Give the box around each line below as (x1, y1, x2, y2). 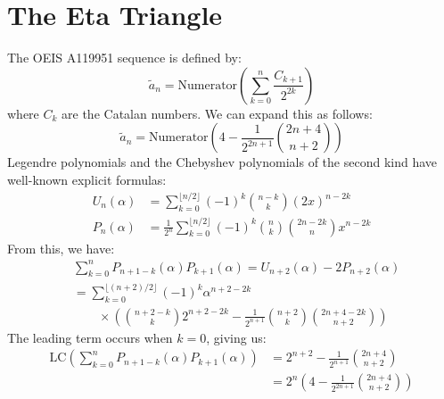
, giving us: (206, 328, 267, 346)
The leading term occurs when (7, 328, 173, 346)
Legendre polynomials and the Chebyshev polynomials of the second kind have (7, 153, 438, 171)
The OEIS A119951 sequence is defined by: (7, 48, 242, 67)
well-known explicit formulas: (7, 170, 167, 188)
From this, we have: (7, 238, 115, 257)
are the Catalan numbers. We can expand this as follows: (62, 104, 373, 122)
